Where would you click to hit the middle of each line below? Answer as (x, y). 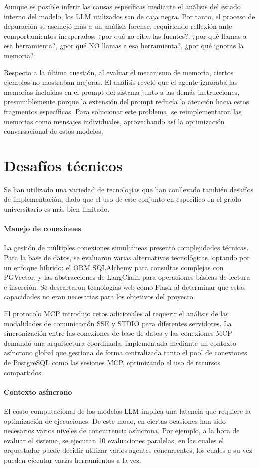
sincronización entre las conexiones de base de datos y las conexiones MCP (118, 333)
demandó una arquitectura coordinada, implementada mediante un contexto (120, 342)
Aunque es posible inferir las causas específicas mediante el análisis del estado (122, 6)
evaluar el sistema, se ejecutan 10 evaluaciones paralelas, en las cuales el (114, 440)
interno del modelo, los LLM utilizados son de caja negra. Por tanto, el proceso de (129, 16)
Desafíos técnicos (63, 165)
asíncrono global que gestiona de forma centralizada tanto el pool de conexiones (126, 352)
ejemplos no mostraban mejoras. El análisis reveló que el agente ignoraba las (121, 82)
